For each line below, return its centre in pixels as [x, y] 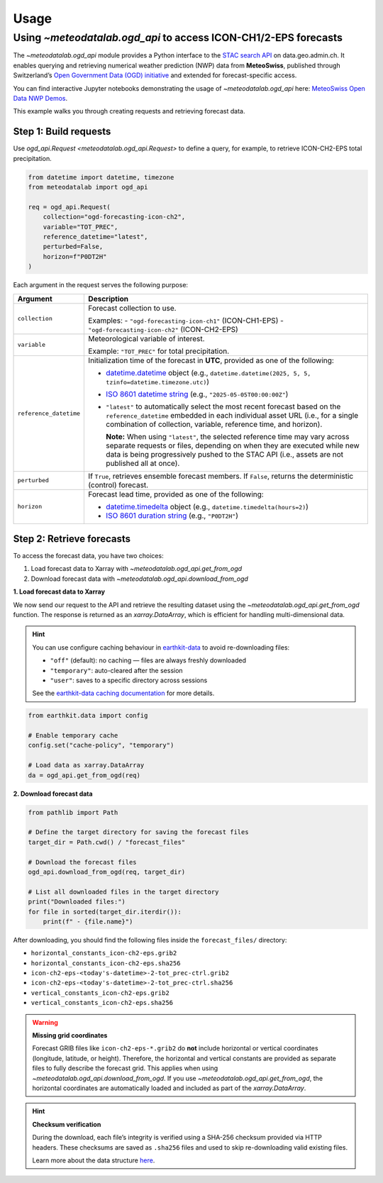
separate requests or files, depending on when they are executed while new [233, 445]
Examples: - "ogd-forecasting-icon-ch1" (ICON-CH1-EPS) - [186, 321]
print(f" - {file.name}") [88, 921]
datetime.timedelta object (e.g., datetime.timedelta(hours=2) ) [207, 506]
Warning [45, 1022]
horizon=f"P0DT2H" [75, 256]
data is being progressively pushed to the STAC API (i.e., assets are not [225, 454]
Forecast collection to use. [132, 308]
